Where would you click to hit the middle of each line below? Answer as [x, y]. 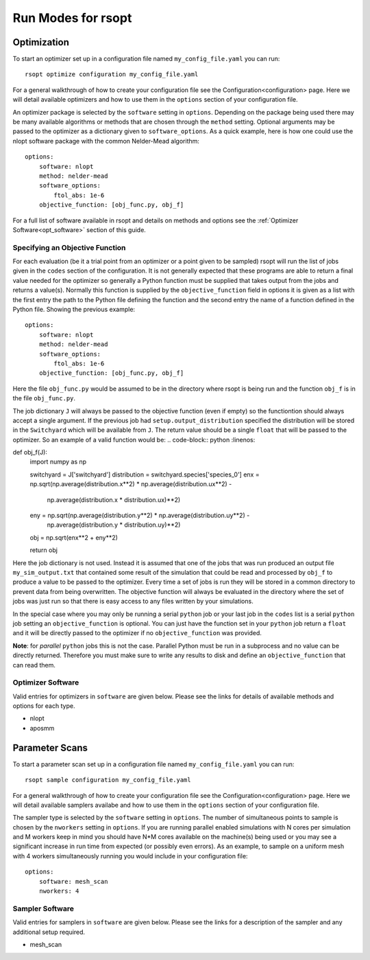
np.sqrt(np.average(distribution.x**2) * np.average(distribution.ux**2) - [131, 484]
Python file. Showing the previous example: [74, 310]
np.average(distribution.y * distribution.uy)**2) [114, 525]
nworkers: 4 [59, 891]
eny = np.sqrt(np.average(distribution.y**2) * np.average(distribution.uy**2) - [140, 516]
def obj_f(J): [30, 453]
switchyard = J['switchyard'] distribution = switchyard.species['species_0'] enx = [145, 475]
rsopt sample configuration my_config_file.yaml [108, 780]
